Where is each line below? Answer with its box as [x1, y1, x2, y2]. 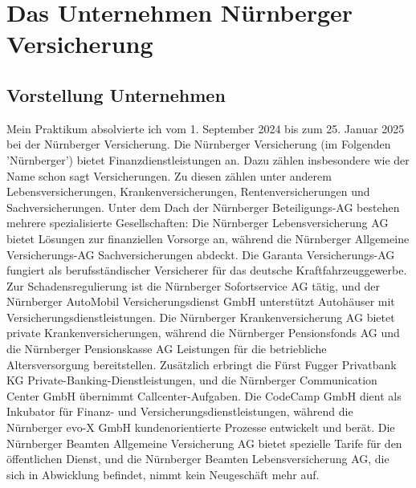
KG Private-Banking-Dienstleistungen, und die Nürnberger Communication [6, 372, 377, 388]
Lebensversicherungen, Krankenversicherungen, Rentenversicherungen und [6, 183, 370, 200]
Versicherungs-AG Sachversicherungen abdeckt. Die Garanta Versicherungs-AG [6, 246, 395, 262]
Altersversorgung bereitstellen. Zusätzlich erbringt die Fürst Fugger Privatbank [6, 356, 397, 372]
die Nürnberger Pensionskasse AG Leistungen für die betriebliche [6, 340, 327, 357]
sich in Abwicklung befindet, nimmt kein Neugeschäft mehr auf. [6, 466, 320, 482]
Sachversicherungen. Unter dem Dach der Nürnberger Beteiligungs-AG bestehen [6, 198, 400, 215]
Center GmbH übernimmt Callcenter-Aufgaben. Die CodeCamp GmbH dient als [6, 387, 402, 404]
